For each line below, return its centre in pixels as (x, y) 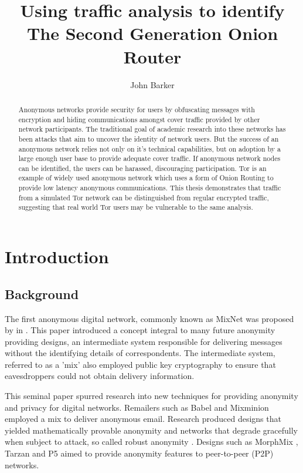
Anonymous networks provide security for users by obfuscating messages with (137, 109)
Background (42, 293)
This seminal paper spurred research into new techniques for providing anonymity (151, 396)
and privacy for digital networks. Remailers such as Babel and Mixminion (137, 407)
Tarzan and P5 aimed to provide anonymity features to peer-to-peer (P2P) (139, 453)
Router (152, 56)
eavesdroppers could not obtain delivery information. (100, 376)
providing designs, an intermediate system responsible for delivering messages (144, 341)
